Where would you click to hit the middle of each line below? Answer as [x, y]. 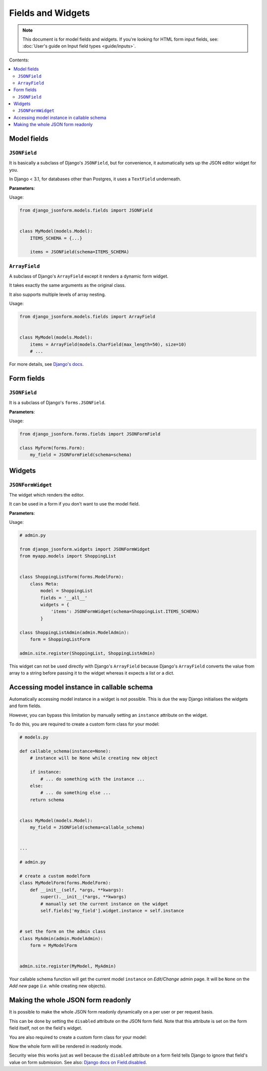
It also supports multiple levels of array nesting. [58, 294]
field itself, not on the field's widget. [46, 1028]
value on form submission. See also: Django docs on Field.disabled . [78, 1062]
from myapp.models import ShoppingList [68, 556]
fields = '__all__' [64, 598]
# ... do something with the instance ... [93, 779]
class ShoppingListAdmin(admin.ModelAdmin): [74, 632]
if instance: [46, 772]
